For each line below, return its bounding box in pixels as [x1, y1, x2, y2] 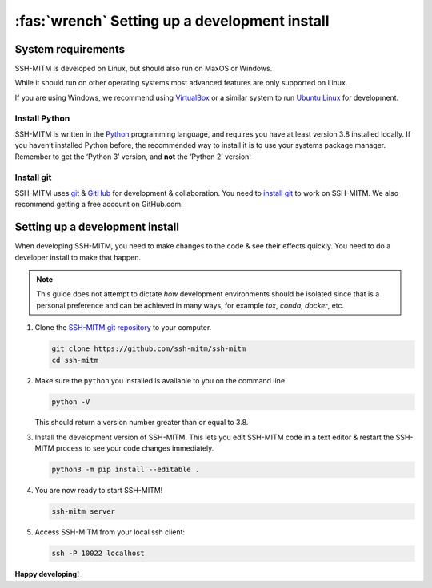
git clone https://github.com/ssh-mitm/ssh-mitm [51, 344, 246, 353]
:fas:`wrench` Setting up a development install [14, 12, 330, 30]
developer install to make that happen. [14, 252, 142, 262]
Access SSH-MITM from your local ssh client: [34, 527, 186, 537]
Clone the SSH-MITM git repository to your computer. [34, 323, 212, 332]
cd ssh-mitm [51, 356, 99, 364]
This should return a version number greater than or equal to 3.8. [34, 418, 249, 427]
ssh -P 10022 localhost [51, 549, 146, 558]
